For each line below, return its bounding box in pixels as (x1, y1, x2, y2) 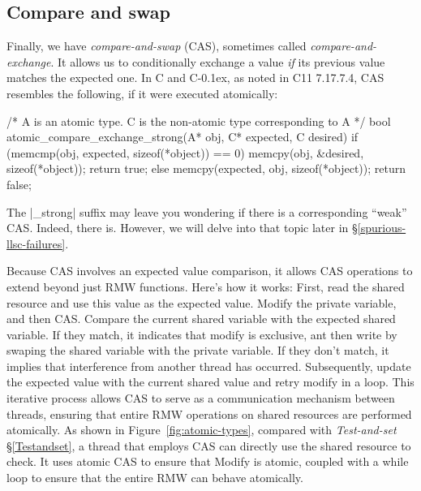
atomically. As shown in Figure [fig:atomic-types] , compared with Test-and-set (6, 421, 397, 438)
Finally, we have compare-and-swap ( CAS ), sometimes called (6, 37, 307, 54)
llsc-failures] (6, 235, 66, 252)
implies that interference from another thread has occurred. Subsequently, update (6, 357, 411, 374)
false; (6, 175, 32, 192)
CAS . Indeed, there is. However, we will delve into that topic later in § (6, 219, 358, 236)
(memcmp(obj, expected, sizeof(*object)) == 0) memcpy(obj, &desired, (6, 144, 364, 161)
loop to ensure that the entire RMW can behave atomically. (6, 469, 303, 486)
